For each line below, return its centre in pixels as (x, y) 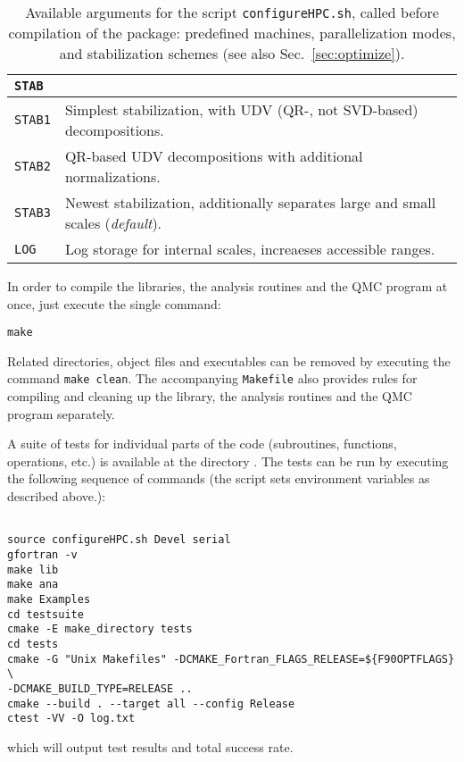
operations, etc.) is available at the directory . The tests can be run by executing (228, 461)
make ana (33, 585)
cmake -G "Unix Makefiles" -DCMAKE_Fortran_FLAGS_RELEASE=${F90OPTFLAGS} (231, 659)
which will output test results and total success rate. (150, 746)
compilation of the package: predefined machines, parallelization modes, (232, 33)
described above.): (57, 496)
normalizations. (112, 176)
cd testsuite (46, 614)
